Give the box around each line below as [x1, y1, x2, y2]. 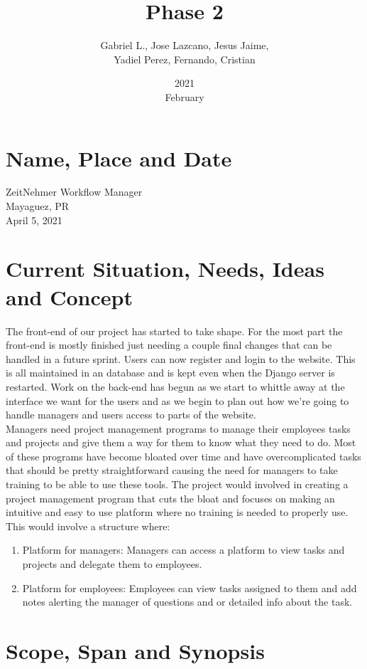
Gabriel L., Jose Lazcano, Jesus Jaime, [100, 38, 269, 53]
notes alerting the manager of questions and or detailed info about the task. [22, 594, 353, 609]
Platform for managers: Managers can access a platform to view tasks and [22, 542, 345, 557]
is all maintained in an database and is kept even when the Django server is [6, 365, 335, 380]
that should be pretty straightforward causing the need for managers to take [6, 463, 338, 478]
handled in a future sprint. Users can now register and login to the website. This [6, 351, 356, 366]
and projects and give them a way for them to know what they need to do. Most [6, 435, 356, 450]
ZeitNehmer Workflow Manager [6, 184, 143, 199]
